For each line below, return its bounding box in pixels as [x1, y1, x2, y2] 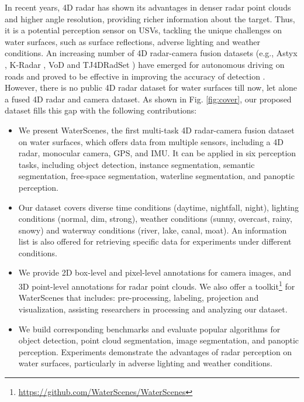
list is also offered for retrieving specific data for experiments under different [18, 235, 292, 248]
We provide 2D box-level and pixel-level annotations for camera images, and [18, 266, 292, 279]
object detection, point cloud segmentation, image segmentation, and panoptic [18, 334, 299, 346]
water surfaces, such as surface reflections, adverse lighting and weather [5, 35, 261, 47]
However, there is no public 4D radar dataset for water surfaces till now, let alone [5, 81, 298, 94]
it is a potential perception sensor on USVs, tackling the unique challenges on [5, 24, 282, 36]
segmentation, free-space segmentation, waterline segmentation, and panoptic [18, 170, 295, 182]
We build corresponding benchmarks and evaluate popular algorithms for [18, 322, 281, 335]
